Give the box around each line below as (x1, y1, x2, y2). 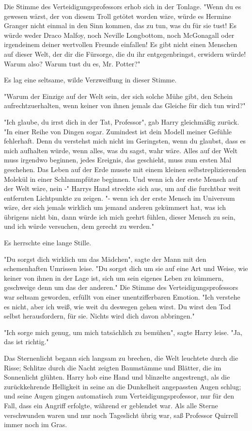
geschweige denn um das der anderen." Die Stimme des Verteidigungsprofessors (4, 282, 238, 292)
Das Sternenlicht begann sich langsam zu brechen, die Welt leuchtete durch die (4, 353, 238, 363)
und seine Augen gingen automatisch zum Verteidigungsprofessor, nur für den (4, 391, 235, 401)
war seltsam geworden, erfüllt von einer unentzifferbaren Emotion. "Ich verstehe (4, 292, 240, 302)
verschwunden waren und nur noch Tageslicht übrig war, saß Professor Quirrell (4, 410, 238, 420)
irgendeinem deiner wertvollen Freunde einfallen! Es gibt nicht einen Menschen (4, 39, 237, 49)
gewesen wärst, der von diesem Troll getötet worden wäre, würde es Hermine (4, 11, 231, 21)
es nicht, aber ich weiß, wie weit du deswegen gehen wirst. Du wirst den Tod (4, 301, 231, 311)
